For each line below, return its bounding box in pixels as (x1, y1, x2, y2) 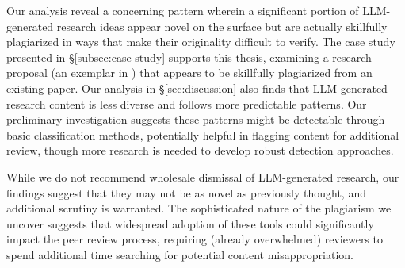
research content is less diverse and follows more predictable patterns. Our (6, 95, 367, 112)
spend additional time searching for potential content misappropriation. (6, 246, 353, 262)
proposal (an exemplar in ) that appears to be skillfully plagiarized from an (6, 64, 373, 81)
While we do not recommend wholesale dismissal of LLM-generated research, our (6, 168, 399, 185)
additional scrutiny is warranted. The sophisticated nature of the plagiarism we (6, 200, 392, 216)
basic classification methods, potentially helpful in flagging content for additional (6, 126, 399, 143)
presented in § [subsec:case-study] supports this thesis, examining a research (6, 48, 372, 65)
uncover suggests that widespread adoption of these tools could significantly (6, 215, 374, 232)
